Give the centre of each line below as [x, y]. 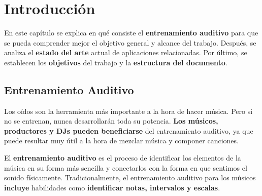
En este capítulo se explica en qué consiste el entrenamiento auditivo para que [131, 33]
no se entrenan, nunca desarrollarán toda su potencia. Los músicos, [111, 121]
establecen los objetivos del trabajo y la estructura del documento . [116, 62]
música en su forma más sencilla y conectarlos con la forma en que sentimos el [126, 167]
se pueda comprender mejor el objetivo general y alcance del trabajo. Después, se [130, 42]
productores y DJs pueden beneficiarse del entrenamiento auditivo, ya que [129, 130]
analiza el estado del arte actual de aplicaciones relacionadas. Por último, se [126, 52]
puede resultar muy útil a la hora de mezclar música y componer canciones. [121, 141]
